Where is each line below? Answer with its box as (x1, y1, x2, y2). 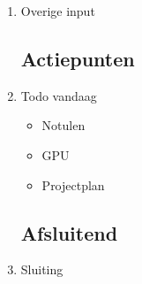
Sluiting (20, 260, 64, 279)
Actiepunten (20, 44, 135, 72)
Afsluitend (20, 219, 118, 246)
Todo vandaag (20, 86, 97, 104)
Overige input (20, 2, 95, 19)
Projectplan (41, 175, 105, 194)
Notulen (41, 116, 86, 134)
